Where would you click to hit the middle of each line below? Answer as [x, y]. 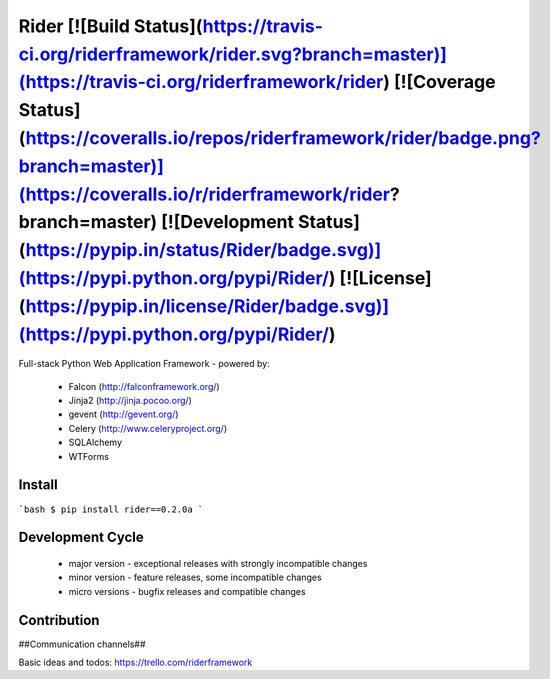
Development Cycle [81, 537]
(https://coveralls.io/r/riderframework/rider [204, 194]
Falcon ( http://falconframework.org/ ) [144, 386]
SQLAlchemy [95, 442]
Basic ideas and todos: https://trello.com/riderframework [135, 662]
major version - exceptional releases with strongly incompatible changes [218, 563]
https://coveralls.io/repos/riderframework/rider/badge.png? [283, 137]
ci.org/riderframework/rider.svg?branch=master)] [232, 54]
